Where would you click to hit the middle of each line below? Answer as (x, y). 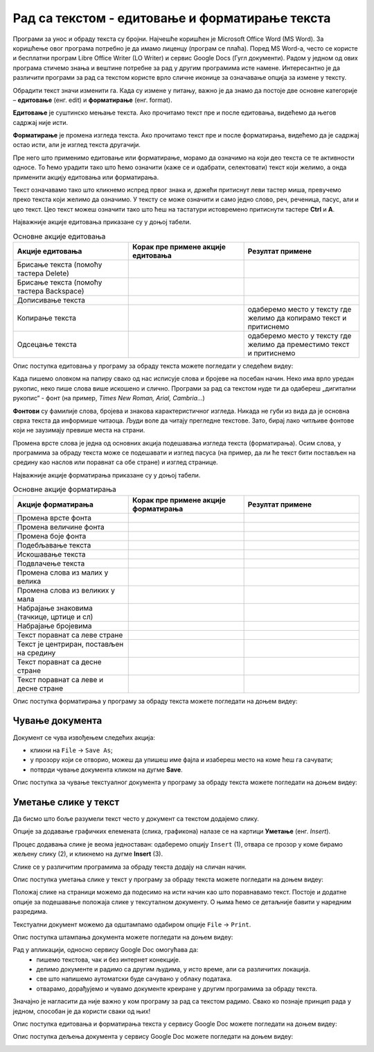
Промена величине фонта (61, 527)
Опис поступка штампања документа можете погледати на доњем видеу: (123, 937)
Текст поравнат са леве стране (70, 635)
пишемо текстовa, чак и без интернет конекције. (108, 959)
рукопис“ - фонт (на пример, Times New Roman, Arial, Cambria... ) (109, 398)
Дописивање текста (51, 300)
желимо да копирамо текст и (297, 318)
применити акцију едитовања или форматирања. (86, 177)
